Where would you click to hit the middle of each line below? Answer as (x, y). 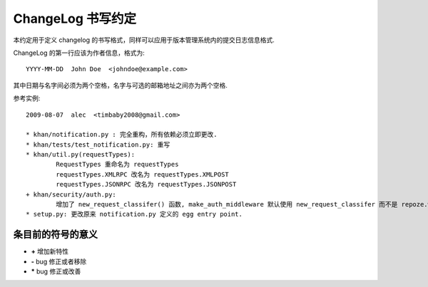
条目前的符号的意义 (55, 235)
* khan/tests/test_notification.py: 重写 (98, 145)
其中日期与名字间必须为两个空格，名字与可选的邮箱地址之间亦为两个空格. (121, 85)
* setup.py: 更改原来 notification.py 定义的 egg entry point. (134, 214)
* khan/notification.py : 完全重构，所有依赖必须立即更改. (122, 135)
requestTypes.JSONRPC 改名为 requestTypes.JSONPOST (146, 184)
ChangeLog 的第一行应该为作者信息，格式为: (79, 53)
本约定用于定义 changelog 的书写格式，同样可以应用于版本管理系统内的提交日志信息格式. (144, 40)
